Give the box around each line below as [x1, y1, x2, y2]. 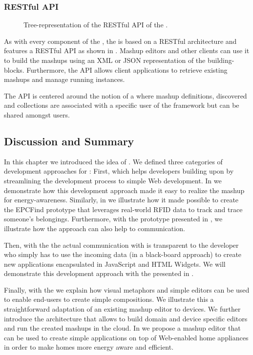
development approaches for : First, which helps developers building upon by [4, 166, 234, 176]
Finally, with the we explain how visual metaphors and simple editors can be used [4, 284, 250, 295]
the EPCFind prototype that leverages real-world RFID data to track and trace [4, 204, 243, 214]
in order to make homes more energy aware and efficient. [4, 342, 174, 352]
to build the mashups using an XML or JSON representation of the [4, 55, 206, 65]
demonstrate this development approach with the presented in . [4, 268, 194, 278]
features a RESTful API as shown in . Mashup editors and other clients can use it [4, 45, 250, 56]
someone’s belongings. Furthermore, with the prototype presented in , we [4, 214, 223, 224]
